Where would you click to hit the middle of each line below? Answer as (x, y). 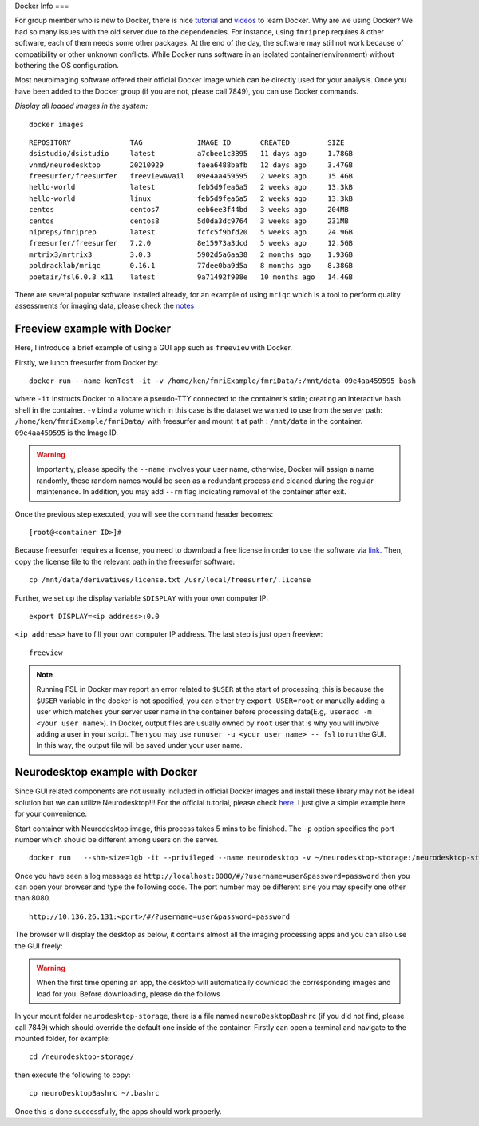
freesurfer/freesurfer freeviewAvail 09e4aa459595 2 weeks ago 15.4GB (191, 176)
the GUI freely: (39, 946)
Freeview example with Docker (93, 329)
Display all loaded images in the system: (81, 106)
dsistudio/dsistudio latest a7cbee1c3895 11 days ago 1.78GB (191, 154)
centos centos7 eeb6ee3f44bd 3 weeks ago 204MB (189, 210)
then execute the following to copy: (73, 1075)
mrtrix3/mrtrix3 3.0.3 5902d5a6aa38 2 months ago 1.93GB (191, 254)
